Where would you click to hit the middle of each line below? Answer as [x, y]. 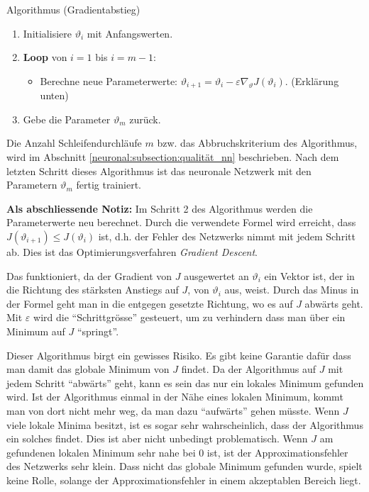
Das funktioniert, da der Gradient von [89, 275]
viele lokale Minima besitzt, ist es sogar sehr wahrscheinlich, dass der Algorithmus [185, 424]
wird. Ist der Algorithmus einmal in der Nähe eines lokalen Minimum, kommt [175, 397]
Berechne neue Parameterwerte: [109, 80]
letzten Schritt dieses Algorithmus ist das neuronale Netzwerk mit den [159, 170]
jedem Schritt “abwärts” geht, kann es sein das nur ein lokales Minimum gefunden [185, 382]
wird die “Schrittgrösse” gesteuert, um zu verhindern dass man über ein [189, 317]
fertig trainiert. [109, 185]
